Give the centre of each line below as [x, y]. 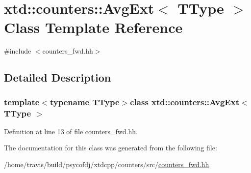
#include [18, 51]
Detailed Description [58, 77]
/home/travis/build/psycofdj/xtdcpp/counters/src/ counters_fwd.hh [107, 164]
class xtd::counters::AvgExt [185, 101]
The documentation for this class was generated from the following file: [111, 148]
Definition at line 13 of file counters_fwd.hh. [71, 131]
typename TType [85, 101]
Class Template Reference [93, 27]
